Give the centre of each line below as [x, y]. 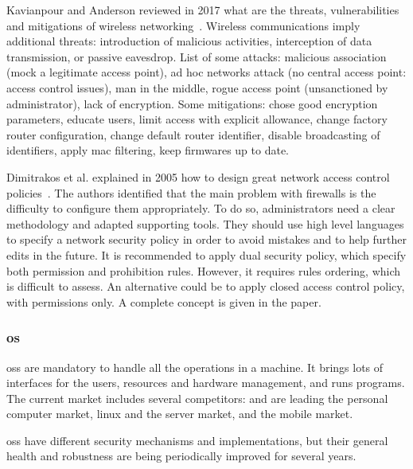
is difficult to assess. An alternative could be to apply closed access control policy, [206, 286]
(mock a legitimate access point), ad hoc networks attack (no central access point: [206, 72]
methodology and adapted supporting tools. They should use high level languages [205, 223]
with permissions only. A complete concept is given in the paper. [164, 301]
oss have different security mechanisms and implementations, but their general [197, 440]
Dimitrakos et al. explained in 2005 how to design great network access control [198, 176]
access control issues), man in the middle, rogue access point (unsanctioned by [197, 87]
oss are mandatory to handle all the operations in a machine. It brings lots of [195, 367]
